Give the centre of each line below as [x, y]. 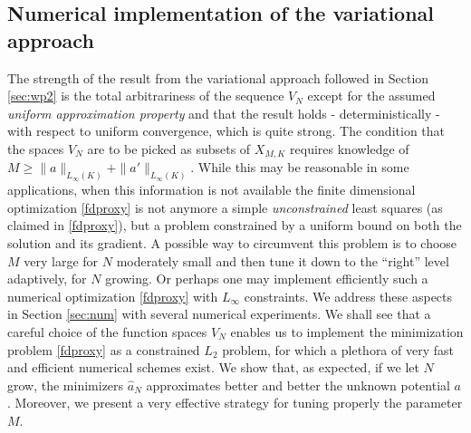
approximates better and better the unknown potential [298, 385]
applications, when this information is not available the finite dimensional [211, 190]
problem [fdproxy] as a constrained [104, 349]
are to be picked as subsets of [169, 148]
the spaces [36, 148]
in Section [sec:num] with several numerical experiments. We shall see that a [219, 314]
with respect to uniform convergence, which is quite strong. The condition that [226, 131]
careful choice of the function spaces [107, 332]
